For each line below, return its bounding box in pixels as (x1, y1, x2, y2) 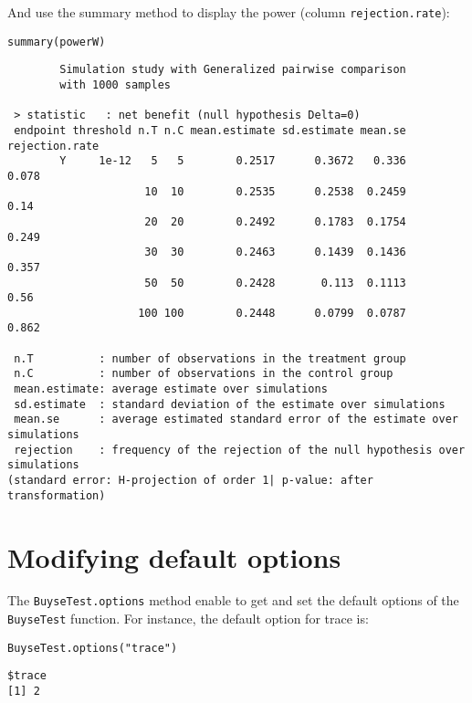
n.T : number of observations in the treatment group (14, 351, 406, 365)
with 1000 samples (59, 78, 171, 91)
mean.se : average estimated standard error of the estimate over (14, 413, 458, 426)
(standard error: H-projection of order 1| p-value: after (7, 474, 373, 488)
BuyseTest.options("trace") (7, 641, 178, 655)
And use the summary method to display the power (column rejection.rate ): (7, 3, 450, 21)
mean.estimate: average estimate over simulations (14, 383, 328, 396)
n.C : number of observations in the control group (14, 367, 393, 381)
